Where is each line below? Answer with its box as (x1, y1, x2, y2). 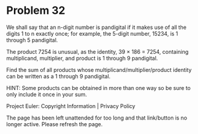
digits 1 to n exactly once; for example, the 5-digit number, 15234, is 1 (6, 30, 178, 37)
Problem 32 (6, 4, 65, 18)
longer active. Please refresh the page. (6, 120, 103, 127)
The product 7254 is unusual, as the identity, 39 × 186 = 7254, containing (6, 48, 189, 55)
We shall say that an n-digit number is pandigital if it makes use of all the (6, 24, 187, 31)
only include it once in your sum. (6, 91, 88, 98)
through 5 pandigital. (6, 36, 59, 43)
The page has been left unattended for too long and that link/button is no (6, 114, 187, 121)
